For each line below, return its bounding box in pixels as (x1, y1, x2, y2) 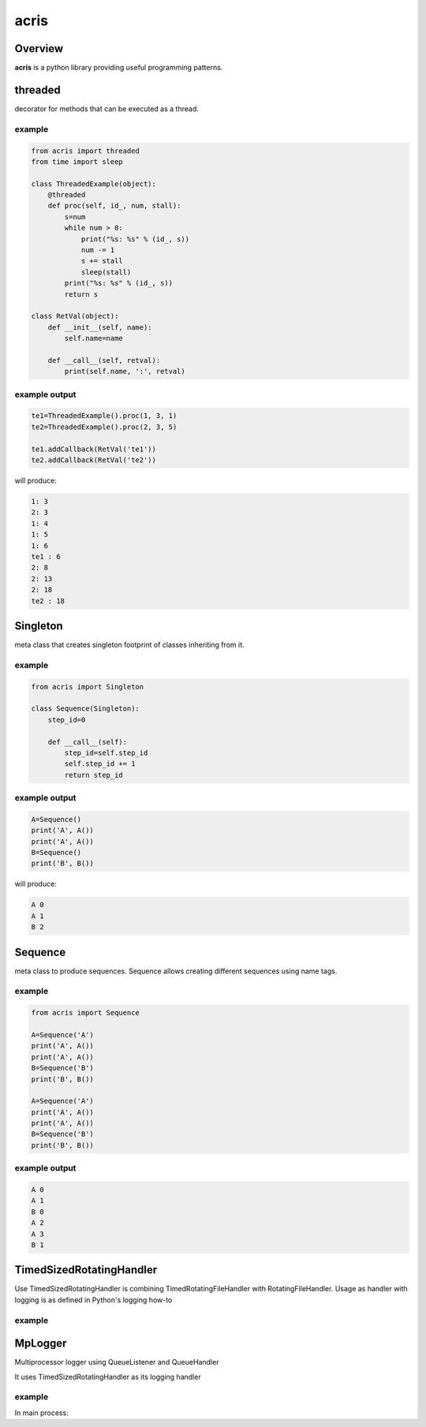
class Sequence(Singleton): (31, 704, 140, 713)
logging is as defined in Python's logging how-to (14, 1294, 173, 1305)
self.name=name (64, 334, 124, 343)
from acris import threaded (31, 146, 140, 155)
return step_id (64, 770, 124, 779)
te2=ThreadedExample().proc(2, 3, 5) (31, 422, 177, 431)
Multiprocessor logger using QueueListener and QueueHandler (14, 1358, 219, 1367)
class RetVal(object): (31, 312, 119, 321)
